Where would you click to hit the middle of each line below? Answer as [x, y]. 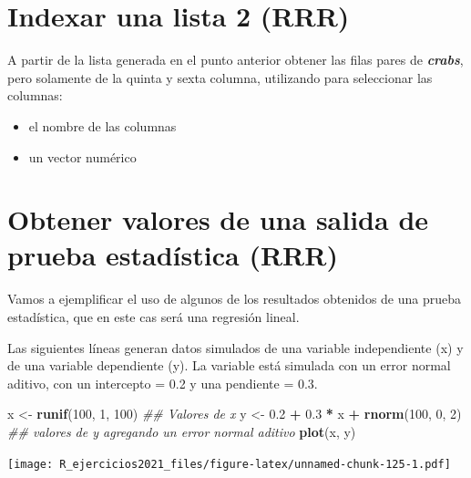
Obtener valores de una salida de [218, 219]
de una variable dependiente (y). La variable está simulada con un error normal [229, 365]
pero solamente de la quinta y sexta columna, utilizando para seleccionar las [220, 77]
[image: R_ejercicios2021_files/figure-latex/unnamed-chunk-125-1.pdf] [229, 464]
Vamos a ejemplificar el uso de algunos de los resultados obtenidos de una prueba [235, 299]
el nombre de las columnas [102, 125]
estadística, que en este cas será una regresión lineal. [154, 317]
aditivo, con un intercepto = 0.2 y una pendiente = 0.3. [163, 383]
